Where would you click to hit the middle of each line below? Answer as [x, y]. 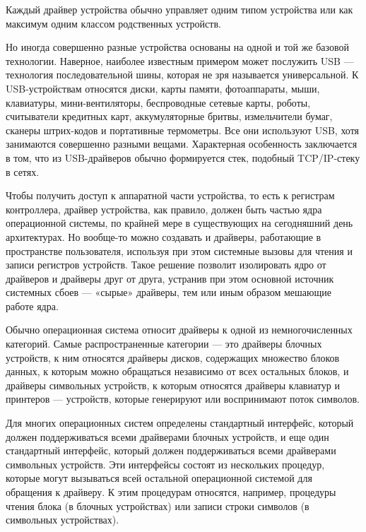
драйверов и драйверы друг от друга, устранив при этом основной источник [170, 278]
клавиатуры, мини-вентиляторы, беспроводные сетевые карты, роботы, [158, 102]
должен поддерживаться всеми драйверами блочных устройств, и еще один [167, 436]
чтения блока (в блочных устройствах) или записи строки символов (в [158, 506]
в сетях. [23, 171]
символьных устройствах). [63, 520]
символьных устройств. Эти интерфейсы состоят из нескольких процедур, [165, 464]
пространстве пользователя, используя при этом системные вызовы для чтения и [179, 250]
